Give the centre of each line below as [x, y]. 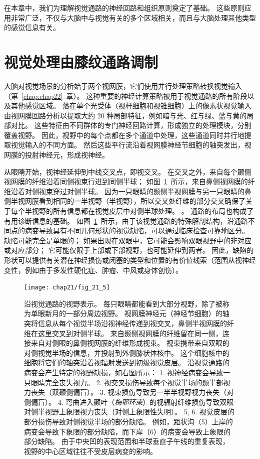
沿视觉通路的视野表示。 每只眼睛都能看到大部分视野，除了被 [123, 303]
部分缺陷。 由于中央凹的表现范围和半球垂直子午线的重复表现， [127, 441]
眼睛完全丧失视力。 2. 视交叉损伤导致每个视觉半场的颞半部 [127, 382]
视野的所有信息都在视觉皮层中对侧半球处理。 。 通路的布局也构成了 [143, 211]
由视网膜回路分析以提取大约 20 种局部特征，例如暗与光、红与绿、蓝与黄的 [125, 115]
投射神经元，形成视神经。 [67, 155]
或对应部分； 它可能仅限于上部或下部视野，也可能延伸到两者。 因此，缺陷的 [129, 250]
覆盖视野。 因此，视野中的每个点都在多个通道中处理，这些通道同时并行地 [124, 135]
